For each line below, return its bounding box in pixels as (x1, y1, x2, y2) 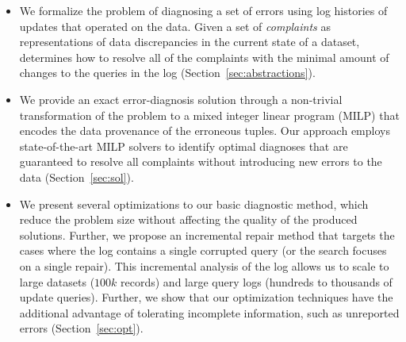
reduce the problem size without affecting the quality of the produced (19, 211, 358, 228)
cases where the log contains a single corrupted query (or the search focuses (19, 242, 387, 259)
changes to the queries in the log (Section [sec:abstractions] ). (19, 64, 316, 81)
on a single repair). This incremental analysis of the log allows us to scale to (19, 257, 389, 274)
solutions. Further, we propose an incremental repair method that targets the (19, 226, 395, 243)
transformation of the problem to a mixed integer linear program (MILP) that (19, 106, 400, 123)
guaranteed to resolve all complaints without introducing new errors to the (19, 153, 382, 170)
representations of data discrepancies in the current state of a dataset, (19, 33, 360, 50)
